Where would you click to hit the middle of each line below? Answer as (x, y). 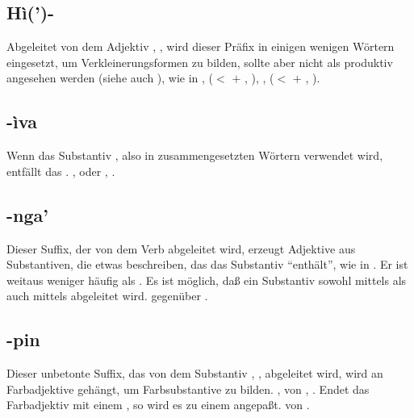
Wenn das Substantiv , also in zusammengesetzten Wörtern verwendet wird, (195, 155)
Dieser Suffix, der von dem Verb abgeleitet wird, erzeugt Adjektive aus (181, 248)
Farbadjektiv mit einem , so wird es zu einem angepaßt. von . (158, 405)
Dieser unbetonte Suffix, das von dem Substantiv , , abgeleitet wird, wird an (195, 373)
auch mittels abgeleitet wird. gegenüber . (107, 296)
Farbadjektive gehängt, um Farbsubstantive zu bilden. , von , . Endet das (188, 389)
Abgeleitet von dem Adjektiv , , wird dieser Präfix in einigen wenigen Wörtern (201, 46)
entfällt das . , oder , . (61, 171)
